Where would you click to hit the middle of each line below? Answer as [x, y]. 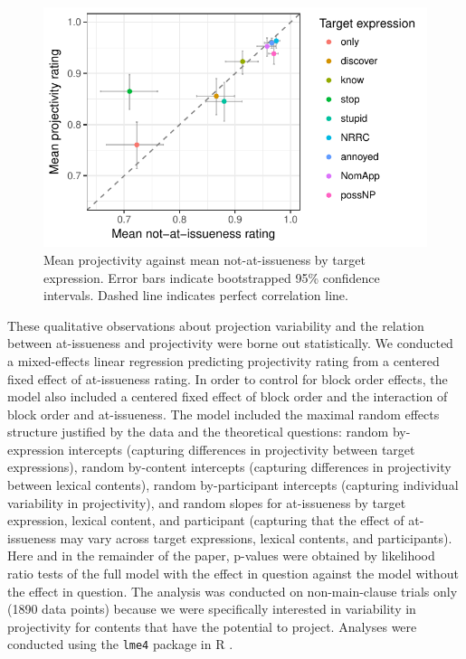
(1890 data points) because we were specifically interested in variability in [212, 609]
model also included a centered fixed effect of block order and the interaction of [228, 396]
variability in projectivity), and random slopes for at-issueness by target [207, 502]
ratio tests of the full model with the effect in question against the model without [233, 574]
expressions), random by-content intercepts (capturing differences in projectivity [229, 467]
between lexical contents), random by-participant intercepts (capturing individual [233, 485]
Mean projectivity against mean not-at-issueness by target [204, 259]
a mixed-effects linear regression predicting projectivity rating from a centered [223, 360]
